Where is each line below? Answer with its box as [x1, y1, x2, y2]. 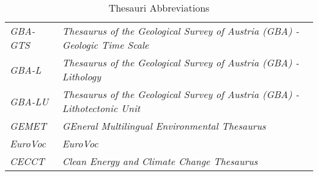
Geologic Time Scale [62, 38, 149, 52]
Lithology [62, 69, 101, 83]
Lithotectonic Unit [62, 101, 141, 115]
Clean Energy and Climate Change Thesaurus [62, 154, 258, 168]
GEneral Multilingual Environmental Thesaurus [62, 119, 266, 133]
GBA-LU [10, 94, 49, 108]
